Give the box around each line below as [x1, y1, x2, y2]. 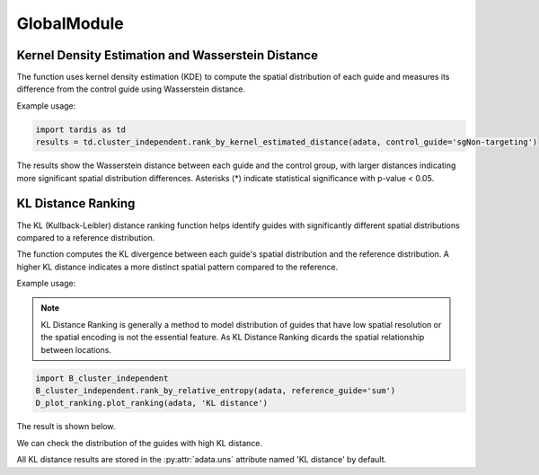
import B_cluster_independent [35, 373, 169, 383]
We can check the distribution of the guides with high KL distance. [16, 437, 263, 448]
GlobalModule [16, 13, 125, 33]
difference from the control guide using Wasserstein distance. [16, 84, 246, 94]
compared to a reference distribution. [16, 232, 155, 242]
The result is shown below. [16, 421, 116, 432]
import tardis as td [35, 124, 126, 135]
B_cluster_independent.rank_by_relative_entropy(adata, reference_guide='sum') [35, 386, 396, 395]
